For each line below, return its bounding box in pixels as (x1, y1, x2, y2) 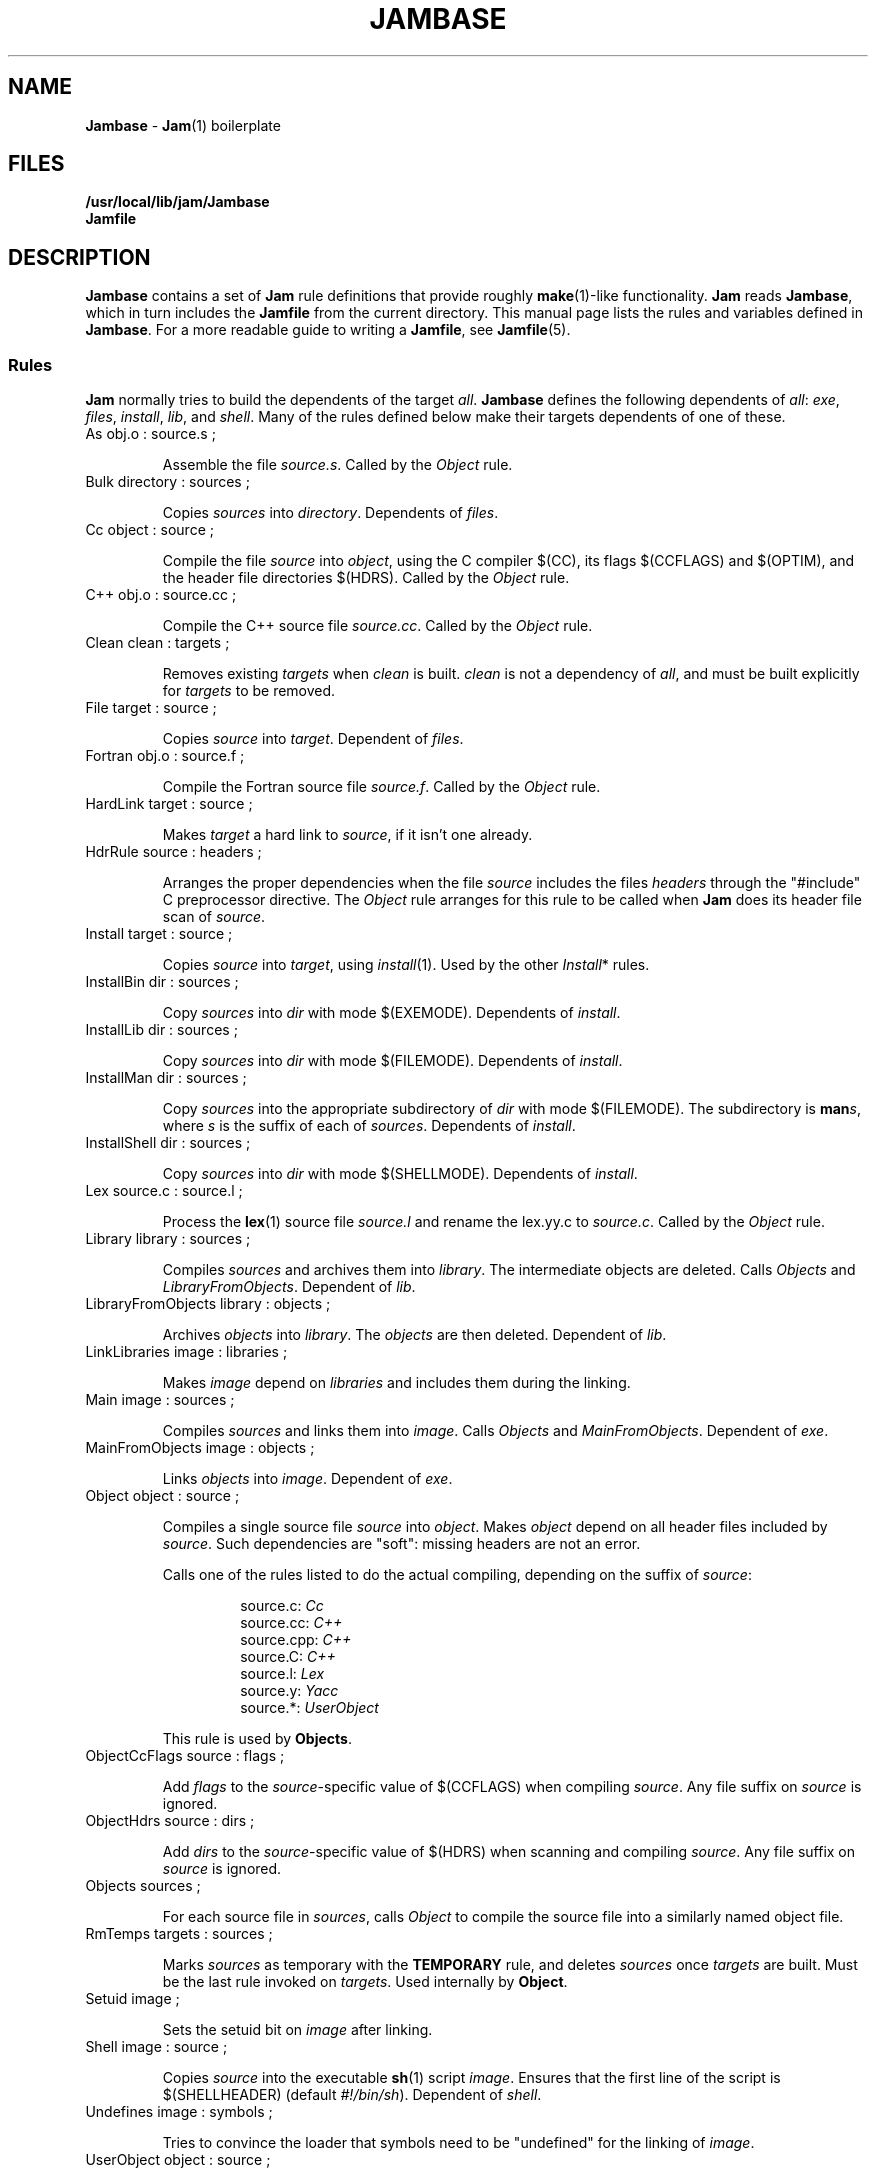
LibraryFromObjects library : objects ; (85, 1295, 331, 1313)
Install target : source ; (85, 925, 233, 943)
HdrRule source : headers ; (85, 843, 262, 861)
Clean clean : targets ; (85, 634, 230, 652)
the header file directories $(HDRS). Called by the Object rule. (162, 569, 570, 587)
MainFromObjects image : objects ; (85, 1439, 315, 1457)
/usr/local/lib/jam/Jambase (85, 193, 270, 211)
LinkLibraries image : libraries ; (85, 1343, 288, 1361)
